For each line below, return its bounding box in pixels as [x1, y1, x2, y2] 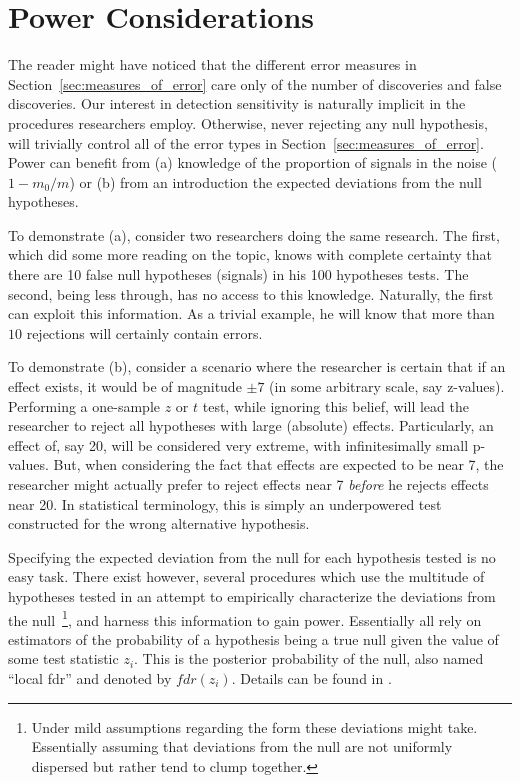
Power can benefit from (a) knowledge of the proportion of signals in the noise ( [8, 152, 498, 173]
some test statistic [8, 648, 119, 669]
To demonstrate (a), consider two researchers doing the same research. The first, [8, 224, 500, 245]
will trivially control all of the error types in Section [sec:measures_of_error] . [8, 132, 484, 153]
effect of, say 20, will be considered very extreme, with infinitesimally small [8, 434, 469, 455]
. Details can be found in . [231, 668, 392, 688]
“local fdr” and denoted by [8, 668, 172, 688]
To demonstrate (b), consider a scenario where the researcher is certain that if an [8, 356, 506, 377]
